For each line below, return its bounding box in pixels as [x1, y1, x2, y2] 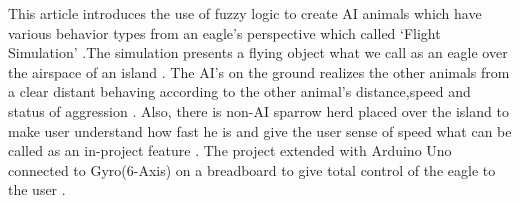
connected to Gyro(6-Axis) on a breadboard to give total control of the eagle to [8, 159, 496, 180]
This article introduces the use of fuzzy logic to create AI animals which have [8, 3, 482, 23]
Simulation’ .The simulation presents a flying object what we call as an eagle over [8, 42, 508, 63]
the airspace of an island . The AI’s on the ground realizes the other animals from [8, 61, 510, 82]
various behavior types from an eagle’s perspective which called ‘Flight [8, 22, 441, 43]
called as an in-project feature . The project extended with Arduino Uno [8, 140, 452, 161]
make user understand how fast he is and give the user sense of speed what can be [8, 120, 512, 141]
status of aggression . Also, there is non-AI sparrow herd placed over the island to [8, 100, 509, 121]
